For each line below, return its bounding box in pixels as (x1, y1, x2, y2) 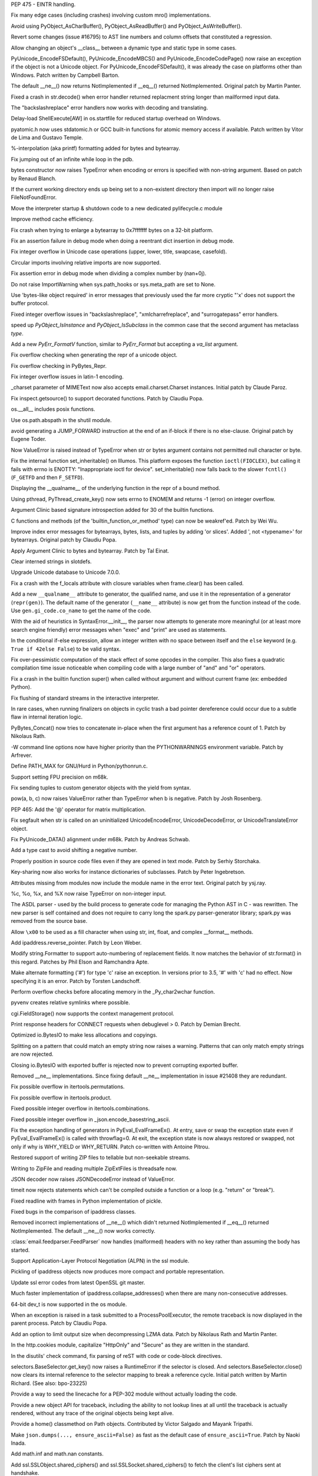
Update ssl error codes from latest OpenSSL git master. (11, 1279, 145, 1286)
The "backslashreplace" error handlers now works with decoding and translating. (11, 104, 208, 111)
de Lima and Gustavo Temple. (11, 134, 84, 141)
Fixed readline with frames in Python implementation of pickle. (11, 1197, 163, 1204)
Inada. (11, 1439, 26, 1446)
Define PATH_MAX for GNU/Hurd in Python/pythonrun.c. (11, 762, 148, 770)
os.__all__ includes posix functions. (11, 406, 95, 413)
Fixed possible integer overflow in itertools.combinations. (11, 1105, 150, 1112)
